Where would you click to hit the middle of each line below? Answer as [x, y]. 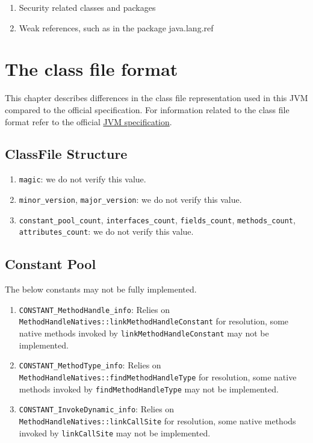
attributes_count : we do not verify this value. [106, 231]
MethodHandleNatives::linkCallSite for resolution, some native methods [157, 420]
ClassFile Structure [66, 154]
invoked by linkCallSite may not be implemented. [115, 432]
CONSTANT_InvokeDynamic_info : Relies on [97, 409]
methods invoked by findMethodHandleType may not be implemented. [149, 389]
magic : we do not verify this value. [82, 179]
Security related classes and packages [87, 7]
